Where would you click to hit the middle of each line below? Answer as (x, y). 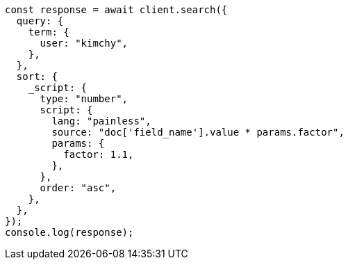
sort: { (37, 77)
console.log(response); (69, 232)
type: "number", (84, 99)
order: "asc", (78, 188)
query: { (40, 21)
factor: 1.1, (99, 154)
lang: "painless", (101, 121)
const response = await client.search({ (116, 10)
